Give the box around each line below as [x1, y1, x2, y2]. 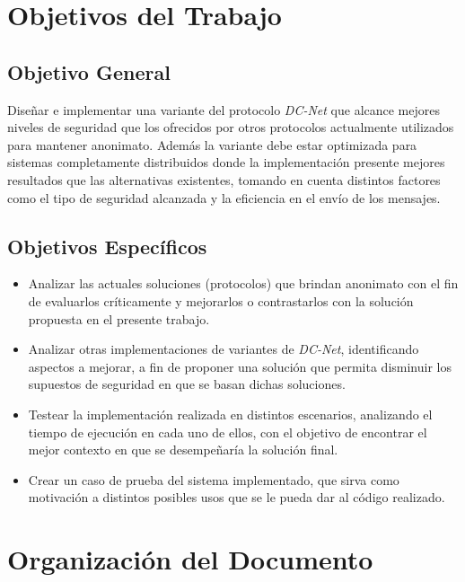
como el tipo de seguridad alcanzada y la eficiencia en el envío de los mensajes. [7, 188, 441, 207]
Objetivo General [7, 57, 171, 85]
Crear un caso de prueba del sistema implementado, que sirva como [28, 470, 399, 489]
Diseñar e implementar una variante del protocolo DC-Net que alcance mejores [7, 100, 441, 119]
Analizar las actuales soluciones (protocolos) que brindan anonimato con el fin [28, 274, 459, 293]
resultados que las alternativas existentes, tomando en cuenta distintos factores [7, 170, 441, 189]
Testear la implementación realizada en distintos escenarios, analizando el [28, 404, 433, 423]
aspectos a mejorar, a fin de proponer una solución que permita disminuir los [28, 357, 452, 375]
